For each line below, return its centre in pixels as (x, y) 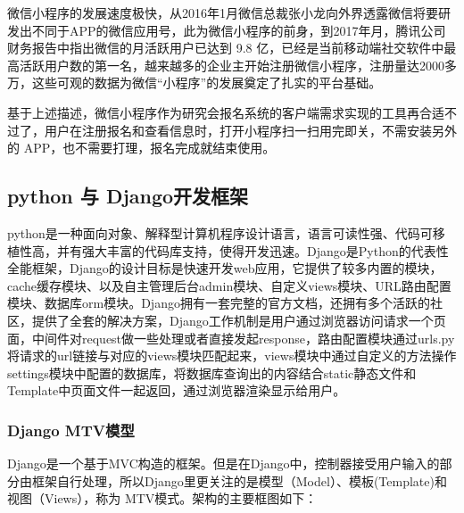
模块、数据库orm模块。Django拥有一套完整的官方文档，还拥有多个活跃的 (219, 303)
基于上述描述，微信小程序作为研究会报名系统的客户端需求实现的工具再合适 (226, 112)
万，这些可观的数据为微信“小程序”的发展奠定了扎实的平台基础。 (195, 83)
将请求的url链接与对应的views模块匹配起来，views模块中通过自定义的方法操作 (232, 356)
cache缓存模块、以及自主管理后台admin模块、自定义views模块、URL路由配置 (229, 285)
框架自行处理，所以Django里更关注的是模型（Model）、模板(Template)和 (239, 480)
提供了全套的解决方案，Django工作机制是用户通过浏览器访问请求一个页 (239, 320)
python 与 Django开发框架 (128, 196)
